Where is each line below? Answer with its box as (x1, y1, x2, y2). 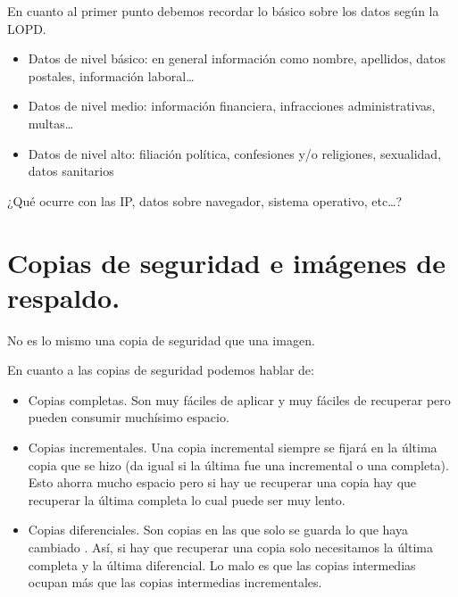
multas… (28, 113, 74, 132)
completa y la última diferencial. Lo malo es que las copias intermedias (28, 555, 416, 574)
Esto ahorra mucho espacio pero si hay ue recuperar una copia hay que (28, 473, 417, 492)
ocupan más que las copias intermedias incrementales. (28, 573, 322, 592)
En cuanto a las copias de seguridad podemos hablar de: (7, 361, 314, 379)
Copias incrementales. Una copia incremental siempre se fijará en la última (28, 438, 437, 457)
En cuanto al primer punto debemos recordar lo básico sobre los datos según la (7, 2, 439, 20)
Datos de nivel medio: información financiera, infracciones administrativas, (28, 96, 436, 115)
